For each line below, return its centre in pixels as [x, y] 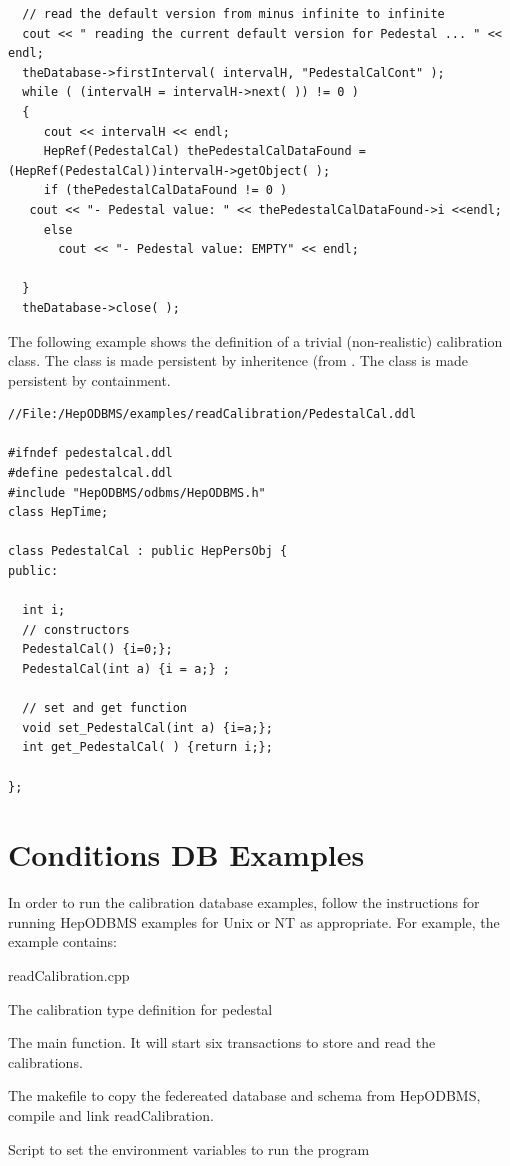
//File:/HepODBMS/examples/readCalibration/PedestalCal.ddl [212, 414]
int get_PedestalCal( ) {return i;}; [147, 747]
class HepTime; [58, 512]
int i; [44, 610]
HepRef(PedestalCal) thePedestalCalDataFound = [204, 151]
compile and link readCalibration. [111, 1115]
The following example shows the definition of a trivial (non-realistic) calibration [255, 340]
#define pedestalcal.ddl [90, 473]
